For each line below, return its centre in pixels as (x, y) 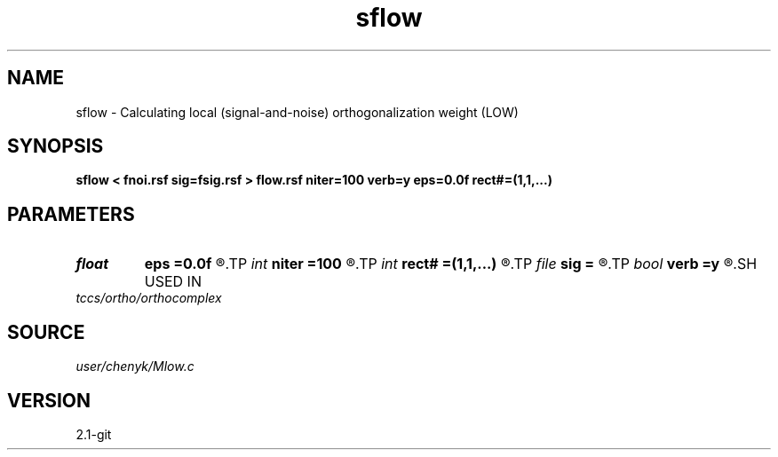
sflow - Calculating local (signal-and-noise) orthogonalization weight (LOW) (297, 112)
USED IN (173, 282)
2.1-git (94, 434)
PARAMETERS (71, 214)
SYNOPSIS (56, 146)
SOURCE (46, 332)
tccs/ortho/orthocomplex (149, 298)
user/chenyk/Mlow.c (135, 366)
